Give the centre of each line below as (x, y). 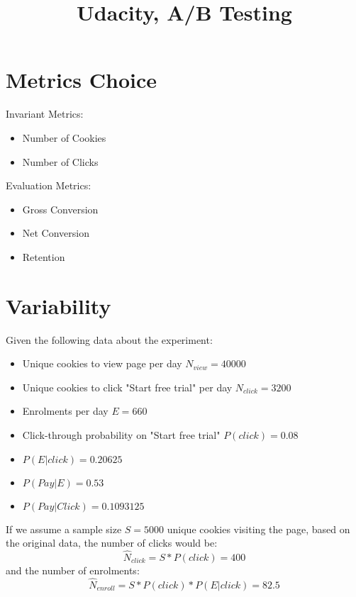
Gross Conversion (60, 209)
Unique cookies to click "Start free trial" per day (127, 387)
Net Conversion (56, 233)
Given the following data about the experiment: (109, 339)
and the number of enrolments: (73, 570)
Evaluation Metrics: (49, 185)
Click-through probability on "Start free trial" (121, 434)
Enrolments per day (65, 411)
